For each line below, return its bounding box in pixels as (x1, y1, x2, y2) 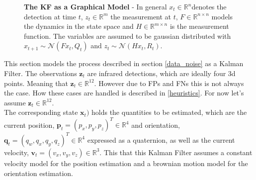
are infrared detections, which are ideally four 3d (87, 68, 236, 78)
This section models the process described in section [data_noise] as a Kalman (4, 58, 244, 69)
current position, (4, 119, 55, 130)
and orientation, (131, 119, 180, 130)
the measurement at (110, 11, 171, 21)
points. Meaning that (4, 78, 68, 88)
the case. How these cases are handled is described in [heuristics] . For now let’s (4, 88, 244, 98)
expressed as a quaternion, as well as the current (87, 134, 235, 145)
